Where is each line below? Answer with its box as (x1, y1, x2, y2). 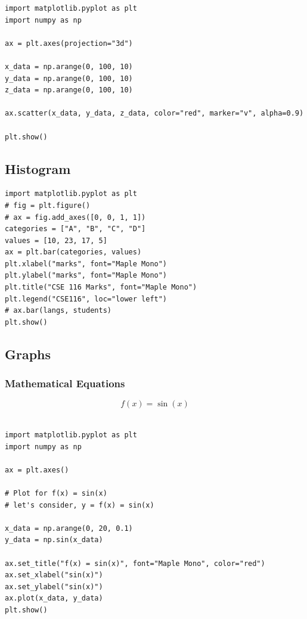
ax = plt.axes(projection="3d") (5, 39, 133, 48)
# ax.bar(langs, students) (5, 306, 111, 315)
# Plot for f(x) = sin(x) (5, 489, 107, 498)
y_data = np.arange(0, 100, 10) (5, 74, 133, 83)
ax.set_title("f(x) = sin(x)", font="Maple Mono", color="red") (5, 559, 265, 568)
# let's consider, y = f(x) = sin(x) (5, 500, 154, 509)
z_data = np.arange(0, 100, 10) (5, 86, 133, 95)
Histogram (5, 159, 71, 178)
